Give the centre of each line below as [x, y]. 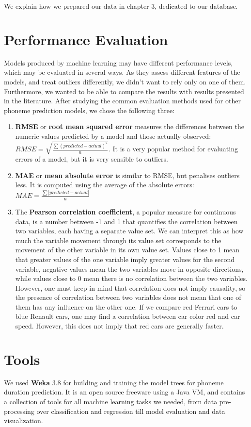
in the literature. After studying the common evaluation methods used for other [122, 101]
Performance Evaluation [86, 39]
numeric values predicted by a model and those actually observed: [113, 136]
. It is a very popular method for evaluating [173, 149]
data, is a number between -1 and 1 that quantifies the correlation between [126, 221]
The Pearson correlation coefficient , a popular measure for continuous [125, 211]
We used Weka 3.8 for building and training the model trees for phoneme [114, 382]
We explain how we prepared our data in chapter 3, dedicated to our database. [121, 6]
